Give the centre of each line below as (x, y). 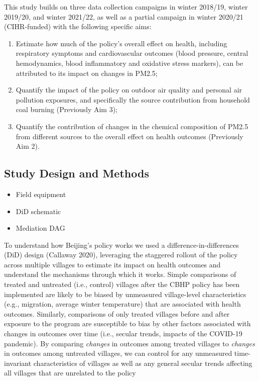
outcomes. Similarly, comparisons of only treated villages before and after (117, 313)
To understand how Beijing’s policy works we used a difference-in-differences (121, 245)
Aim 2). (28, 146)
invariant (18, 363)
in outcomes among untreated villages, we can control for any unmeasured (118, 353)
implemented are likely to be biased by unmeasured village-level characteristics (125, 294)
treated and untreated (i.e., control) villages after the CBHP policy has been (122, 284)
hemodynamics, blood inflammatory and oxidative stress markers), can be (129, 63)
